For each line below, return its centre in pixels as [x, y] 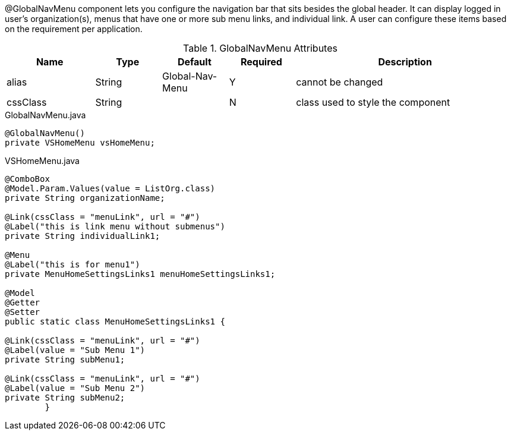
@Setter [23, 312]
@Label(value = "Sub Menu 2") [75, 388]
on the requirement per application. [74, 29]
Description [405, 62]
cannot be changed [340, 82]
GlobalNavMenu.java [45, 115]
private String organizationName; [85, 198]
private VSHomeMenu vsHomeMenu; [80, 143]
